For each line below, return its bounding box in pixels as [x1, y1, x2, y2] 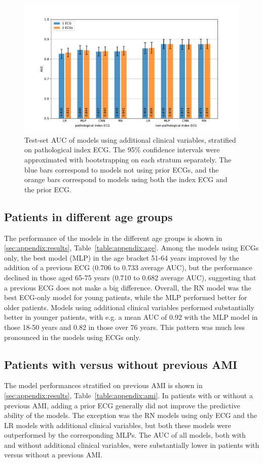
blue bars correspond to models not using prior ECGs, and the [24, 164, 219, 175]
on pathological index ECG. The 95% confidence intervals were [24, 144, 220, 155]
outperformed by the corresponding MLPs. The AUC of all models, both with [4, 430, 246, 440]
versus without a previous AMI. [4, 449, 102, 460]
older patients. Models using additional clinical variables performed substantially [4, 302, 254, 312]
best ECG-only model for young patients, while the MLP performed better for [4, 292, 247, 303]
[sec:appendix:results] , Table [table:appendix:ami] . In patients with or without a [4, 390, 253, 400]
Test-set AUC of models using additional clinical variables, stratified [24, 134, 236, 145]
